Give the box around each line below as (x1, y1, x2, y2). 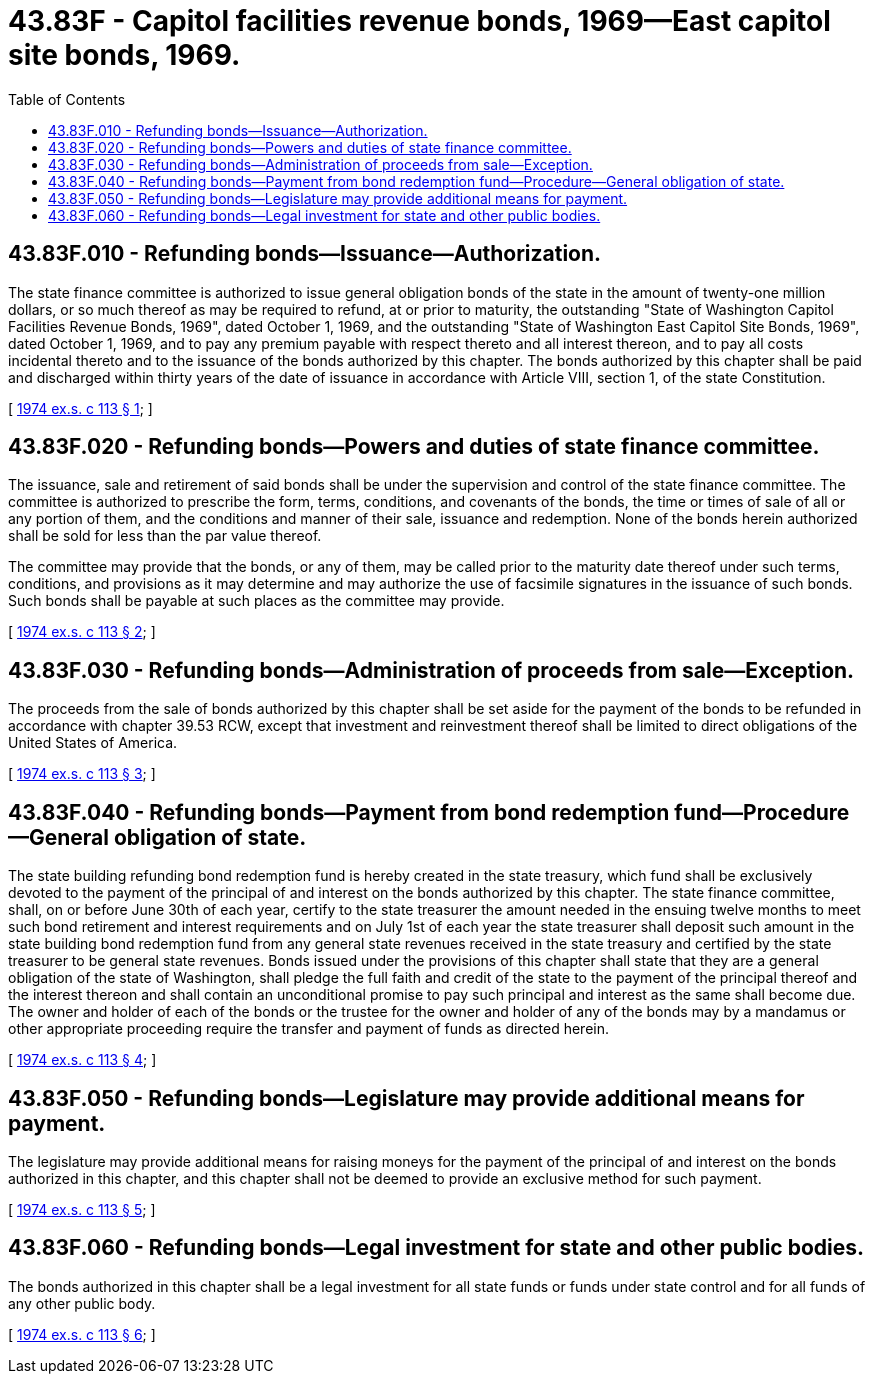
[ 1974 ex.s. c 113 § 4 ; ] (8, 1051, 157, 1069)
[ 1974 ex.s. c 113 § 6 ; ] (8, 1325, 156, 1343)
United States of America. (8, 734, 178, 752)
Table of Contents (8, 90, 126, 108)
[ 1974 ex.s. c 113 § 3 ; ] (8, 765, 156, 783)
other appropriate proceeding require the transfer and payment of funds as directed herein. (8, 1020, 610, 1038)
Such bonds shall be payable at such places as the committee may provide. (8, 592, 505, 610)
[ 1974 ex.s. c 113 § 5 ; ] (8, 1200, 156, 1218)
